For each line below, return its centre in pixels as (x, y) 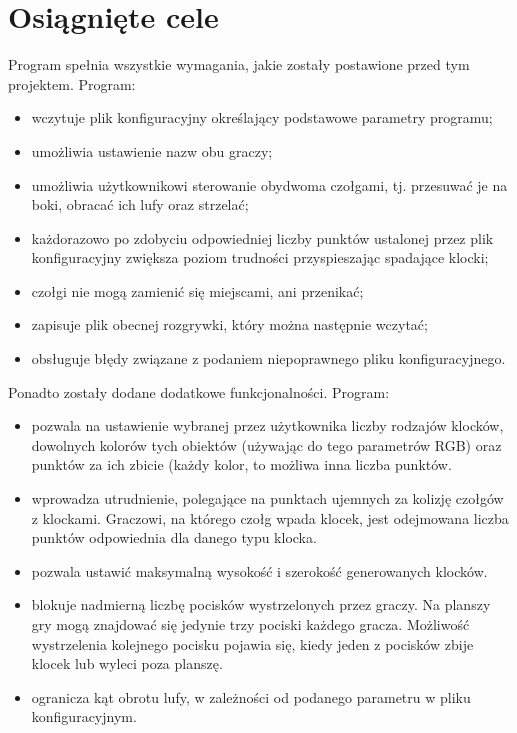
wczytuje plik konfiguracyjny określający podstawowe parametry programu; (262, 117)
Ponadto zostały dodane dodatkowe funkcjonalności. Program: (199, 391)
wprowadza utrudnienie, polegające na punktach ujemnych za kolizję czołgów (267, 498)
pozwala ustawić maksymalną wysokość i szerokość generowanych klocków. (259, 570)
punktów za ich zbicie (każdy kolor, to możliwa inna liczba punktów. (241, 464)
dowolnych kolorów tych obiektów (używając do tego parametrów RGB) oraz (266, 444)
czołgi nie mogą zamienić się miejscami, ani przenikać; (197, 290)
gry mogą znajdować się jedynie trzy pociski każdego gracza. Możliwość (250, 624)
